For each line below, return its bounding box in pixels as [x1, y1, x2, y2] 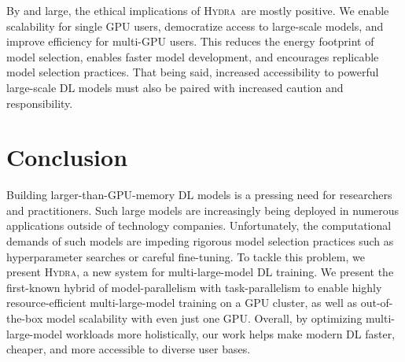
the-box [6, 310, 43, 327]
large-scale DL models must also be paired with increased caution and [6, 79, 344, 95]
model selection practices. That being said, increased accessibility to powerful [6, 64, 379, 80]
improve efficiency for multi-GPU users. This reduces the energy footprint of [6, 33, 374, 50]
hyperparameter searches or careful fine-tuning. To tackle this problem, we [6, 248, 365, 264]
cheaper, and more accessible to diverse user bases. [6, 341, 251, 357]
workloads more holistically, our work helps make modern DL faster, [65, 325, 396, 342]
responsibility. [6, 94, 73, 111]
